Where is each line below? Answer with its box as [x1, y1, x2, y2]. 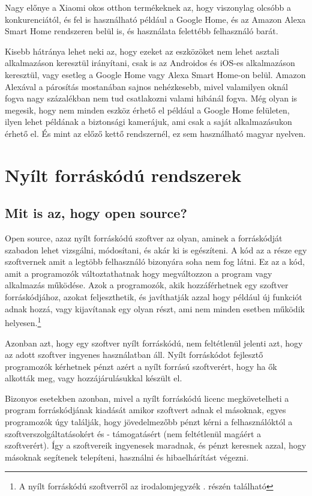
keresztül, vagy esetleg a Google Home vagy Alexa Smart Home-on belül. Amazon [5, 68, 306, 80]
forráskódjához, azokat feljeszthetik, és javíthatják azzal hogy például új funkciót [5, 291, 302, 303]
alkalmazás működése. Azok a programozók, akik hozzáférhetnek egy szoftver [5, 279, 289, 291]
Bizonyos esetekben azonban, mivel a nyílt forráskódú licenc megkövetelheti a [5, 392, 289, 404]
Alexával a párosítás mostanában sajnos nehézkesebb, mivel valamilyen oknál [5, 80, 288, 92]
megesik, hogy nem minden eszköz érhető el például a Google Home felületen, [5, 103, 290, 116]
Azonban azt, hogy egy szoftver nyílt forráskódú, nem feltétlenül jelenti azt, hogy [5, 336, 303, 349]
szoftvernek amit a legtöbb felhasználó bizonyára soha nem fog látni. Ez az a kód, [5, 255, 305, 268]
